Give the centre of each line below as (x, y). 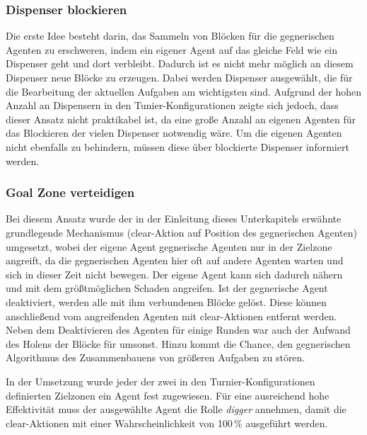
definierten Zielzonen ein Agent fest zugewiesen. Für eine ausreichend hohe (168, 395)
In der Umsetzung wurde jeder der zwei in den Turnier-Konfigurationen (161, 381)
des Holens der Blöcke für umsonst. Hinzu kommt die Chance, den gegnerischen (178, 343)
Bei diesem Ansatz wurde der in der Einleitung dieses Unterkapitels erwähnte (174, 219)
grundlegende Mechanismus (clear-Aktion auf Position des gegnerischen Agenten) (181, 232)
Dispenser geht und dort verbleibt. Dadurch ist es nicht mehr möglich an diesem (180, 63)
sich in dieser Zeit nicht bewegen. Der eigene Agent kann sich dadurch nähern (174, 274)
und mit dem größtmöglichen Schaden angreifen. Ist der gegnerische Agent (167, 288)
